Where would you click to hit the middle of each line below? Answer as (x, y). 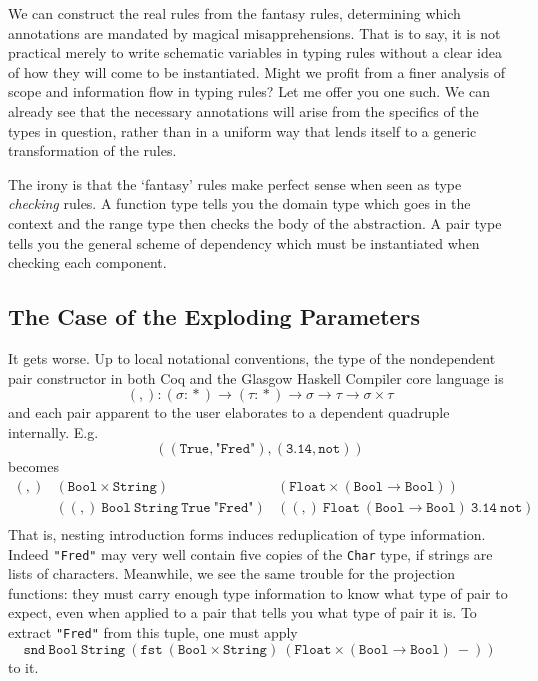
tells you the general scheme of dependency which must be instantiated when (244, 242)
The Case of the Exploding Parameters (214, 316)
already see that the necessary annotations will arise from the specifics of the (243, 110)
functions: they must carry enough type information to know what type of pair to (258, 592)
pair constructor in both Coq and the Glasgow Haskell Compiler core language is (256, 377)
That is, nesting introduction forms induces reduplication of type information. (247, 533)
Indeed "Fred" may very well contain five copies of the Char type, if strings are (250, 553)
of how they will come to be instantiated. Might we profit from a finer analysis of (256, 71)
